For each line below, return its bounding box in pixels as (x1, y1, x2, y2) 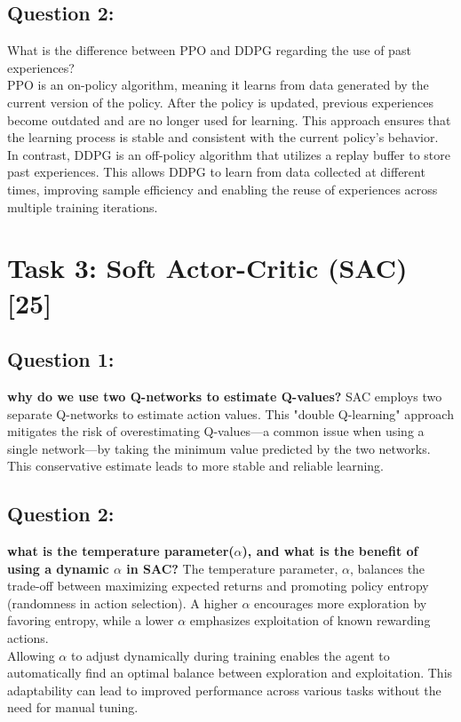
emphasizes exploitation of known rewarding (189, 611, 431, 630)
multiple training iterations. (7, 197, 158, 216)
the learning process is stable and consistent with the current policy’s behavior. (7, 128, 439, 147)
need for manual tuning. (7, 698, 139, 717)
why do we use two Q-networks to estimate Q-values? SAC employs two (7, 386, 442, 405)
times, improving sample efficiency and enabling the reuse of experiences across (7, 179, 438, 198)
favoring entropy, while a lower (7, 611, 174, 630)
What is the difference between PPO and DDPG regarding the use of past (7, 41, 411, 60)
